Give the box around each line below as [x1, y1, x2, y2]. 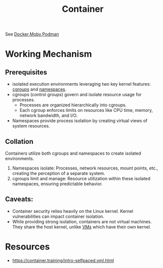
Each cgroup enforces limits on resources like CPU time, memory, [19, 107, 153, 113]
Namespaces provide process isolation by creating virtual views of [12, 118, 148, 124]
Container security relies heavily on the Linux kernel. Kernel [12, 208, 133, 214]
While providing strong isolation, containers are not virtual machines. [12, 218, 152, 225]
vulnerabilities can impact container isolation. [12, 213, 104, 219]
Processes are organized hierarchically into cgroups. [19, 102, 127, 108]
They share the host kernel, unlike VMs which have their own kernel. [12, 224, 151, 230]
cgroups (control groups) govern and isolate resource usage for [12, 92, 142, 98]
